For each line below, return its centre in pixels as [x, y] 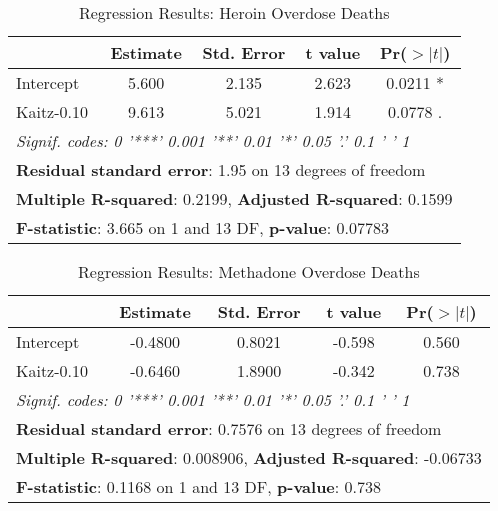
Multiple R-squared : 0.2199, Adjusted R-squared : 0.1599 [234, 198]
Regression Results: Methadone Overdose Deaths [249, 271]
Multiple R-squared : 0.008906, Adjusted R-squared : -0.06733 [249, 457]
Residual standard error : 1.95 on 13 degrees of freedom [221, 169]
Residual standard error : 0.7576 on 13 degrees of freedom [229, 428]
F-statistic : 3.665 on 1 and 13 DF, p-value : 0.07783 [203, 227]
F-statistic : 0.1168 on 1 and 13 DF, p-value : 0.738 [199, 486]
